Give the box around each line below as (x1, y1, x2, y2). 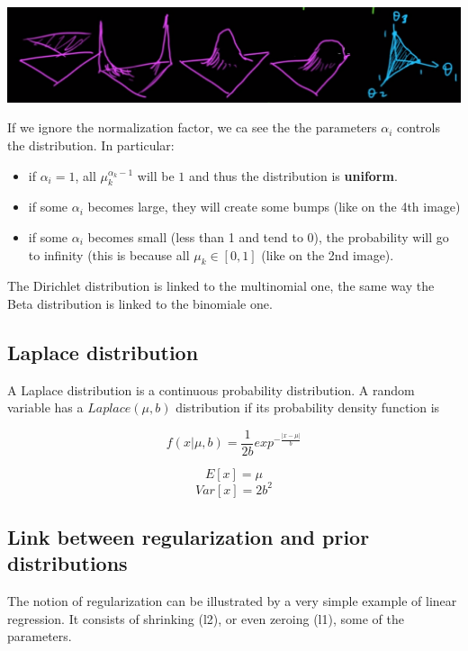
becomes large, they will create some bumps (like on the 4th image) (87, 197, 461, 216)
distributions (7, 549, 128, 577)
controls (397, 118, 440, 137)
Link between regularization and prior (7, 522, 370, 550)
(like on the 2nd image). (261, 245, 394, 264)
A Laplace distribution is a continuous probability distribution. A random (7, 380, 415, 399)
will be (137, 166, 175, 185)
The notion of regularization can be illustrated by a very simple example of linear (7, 592, 457, 610)
